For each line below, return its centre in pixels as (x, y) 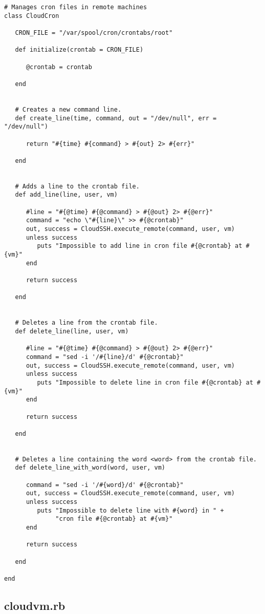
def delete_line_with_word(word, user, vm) (90, 468)
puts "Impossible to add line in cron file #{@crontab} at (140, 246)
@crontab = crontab (59, 67)
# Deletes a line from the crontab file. (86, 323)
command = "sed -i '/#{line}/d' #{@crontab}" (105, 357)
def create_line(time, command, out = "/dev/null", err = (116, 118)
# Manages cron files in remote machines (76, 7)
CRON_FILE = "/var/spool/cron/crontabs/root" (94, 33)
